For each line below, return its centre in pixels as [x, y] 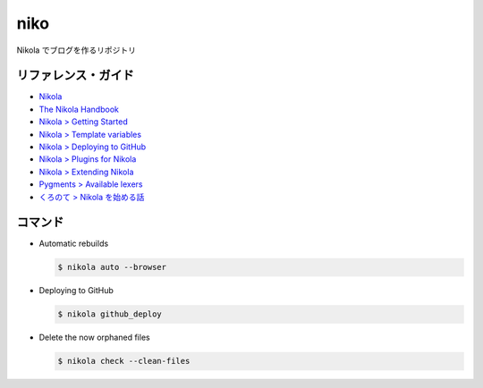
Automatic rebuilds [74, 244]
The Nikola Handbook [79, 109]
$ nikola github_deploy [110, 314]
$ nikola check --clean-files [124, 361]
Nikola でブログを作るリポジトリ [76, 50]
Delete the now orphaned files [95, 337]
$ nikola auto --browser [112, 267]
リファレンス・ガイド [75, 76]
